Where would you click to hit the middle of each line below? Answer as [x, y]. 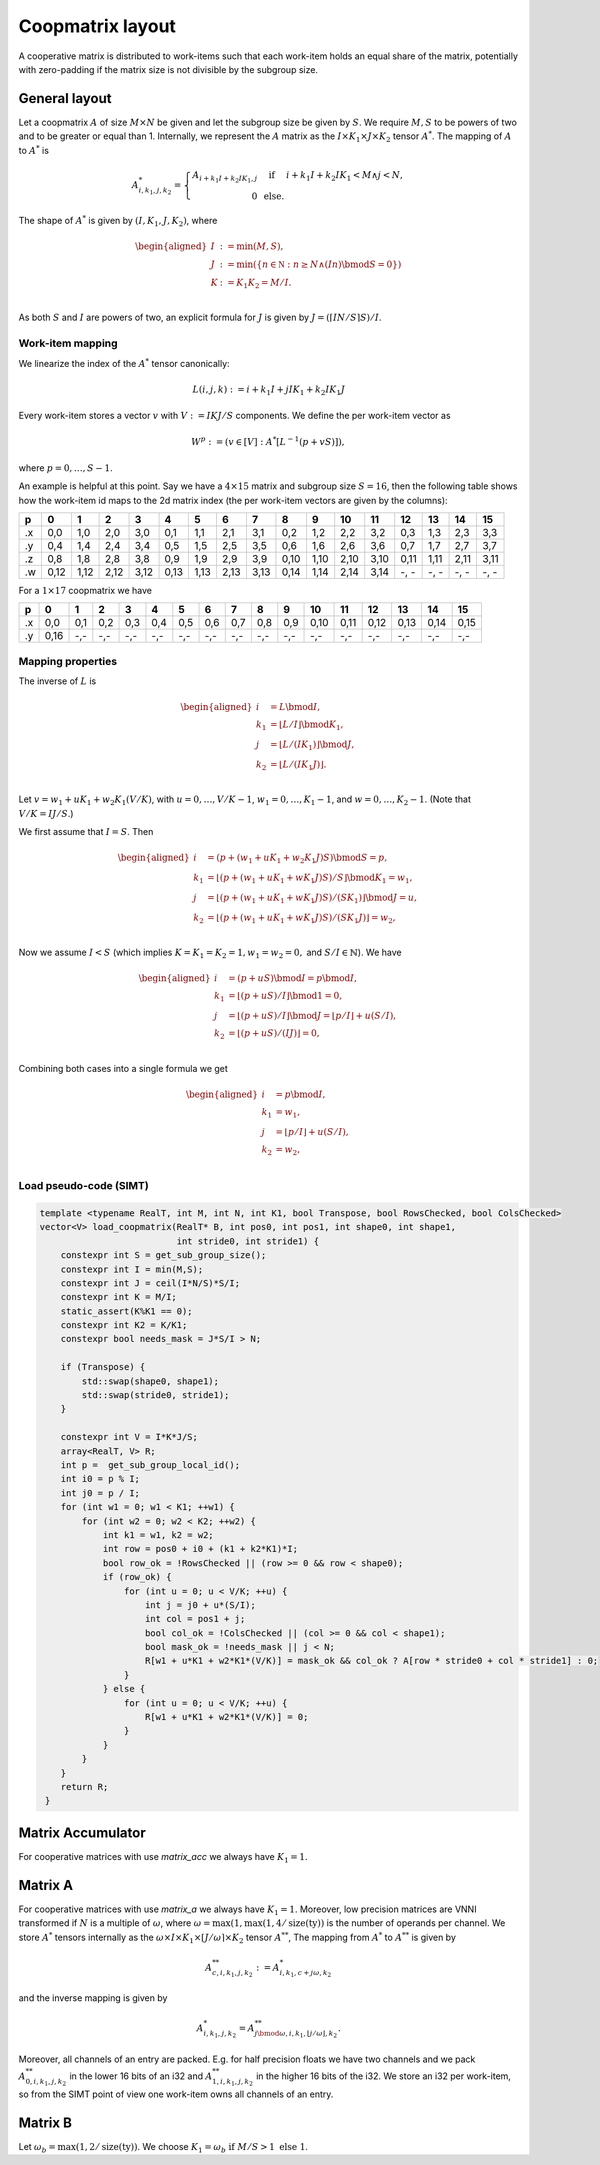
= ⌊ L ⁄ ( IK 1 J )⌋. [298, 765]
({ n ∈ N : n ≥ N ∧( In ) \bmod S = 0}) [327, 264]
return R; [84, 1786]
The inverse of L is [57, 681]
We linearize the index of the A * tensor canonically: [124, 362]
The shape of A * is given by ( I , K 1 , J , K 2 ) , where [118, 221]
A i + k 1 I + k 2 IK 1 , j [225, 176]
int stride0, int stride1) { [248, 1241]
